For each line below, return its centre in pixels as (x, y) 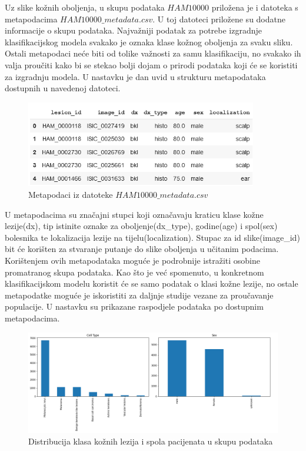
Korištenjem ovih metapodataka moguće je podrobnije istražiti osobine (132, 260)
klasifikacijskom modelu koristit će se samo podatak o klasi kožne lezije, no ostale (152, 283)
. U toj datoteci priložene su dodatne (219, 19)
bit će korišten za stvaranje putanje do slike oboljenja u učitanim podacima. (142, 249)
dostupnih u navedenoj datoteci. (63, 88)
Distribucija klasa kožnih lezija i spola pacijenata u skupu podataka (151, 441)
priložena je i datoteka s (255, 7)
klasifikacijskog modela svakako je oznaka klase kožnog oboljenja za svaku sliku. (149, 42)
